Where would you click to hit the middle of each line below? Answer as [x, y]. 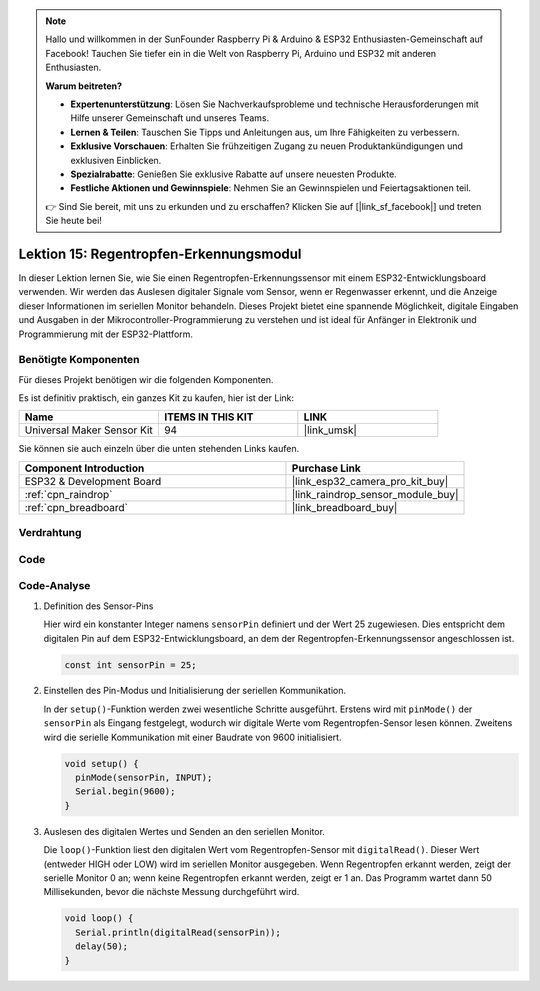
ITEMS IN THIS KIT [208, 417]
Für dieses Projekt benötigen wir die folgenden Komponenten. [146, 379]
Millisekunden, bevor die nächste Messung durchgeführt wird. [171, 892]
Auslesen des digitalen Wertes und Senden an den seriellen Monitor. [184, 831]
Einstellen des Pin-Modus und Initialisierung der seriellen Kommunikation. [195, 691]
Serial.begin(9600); [125, 791]
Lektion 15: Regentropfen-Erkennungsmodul [160, 253]
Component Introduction [84, 468]
